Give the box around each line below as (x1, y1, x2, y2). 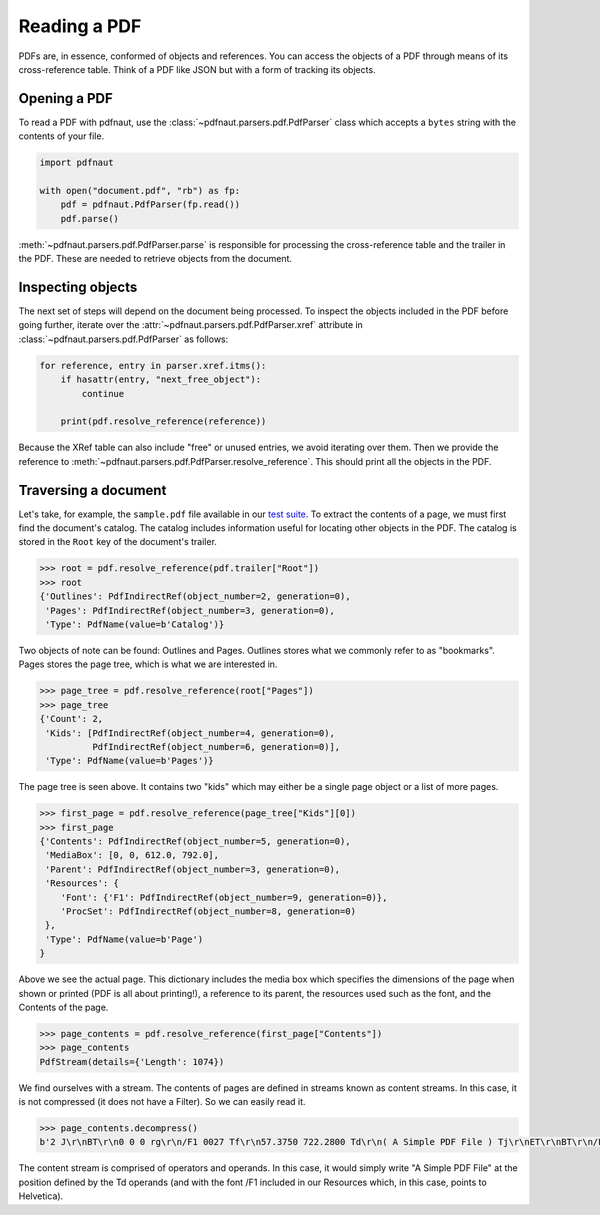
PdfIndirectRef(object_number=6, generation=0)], (91, 741, 341, 752)
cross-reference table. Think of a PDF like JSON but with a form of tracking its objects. (18, 63, 376, 75)
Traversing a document (18, 481, 167, 499)
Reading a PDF (18, 15, 142, 37)
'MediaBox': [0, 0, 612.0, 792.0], (45, 850, 220, 861)
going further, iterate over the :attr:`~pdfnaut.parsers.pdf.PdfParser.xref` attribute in (18, 319, 364, 331)
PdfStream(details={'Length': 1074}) (39, 1056, 225, 1067)
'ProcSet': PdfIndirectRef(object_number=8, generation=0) (60, 906, 357, 917)
